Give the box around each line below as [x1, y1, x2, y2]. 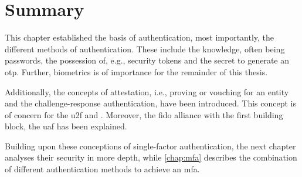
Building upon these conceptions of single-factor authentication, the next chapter [5, 139, 296, 152]
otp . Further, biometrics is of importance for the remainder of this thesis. [5, 65, 268, 78]
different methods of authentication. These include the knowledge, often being [5, 42, 285, 55]
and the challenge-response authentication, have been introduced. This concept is [5, 97, 296, 109]
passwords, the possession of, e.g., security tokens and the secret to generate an [5, 54, 290, 66]
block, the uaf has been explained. [5, 120, 127, 132]
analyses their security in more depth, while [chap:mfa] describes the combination [5, 151, 297, 163]
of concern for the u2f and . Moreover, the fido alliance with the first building [5, 108, 283, 121]
